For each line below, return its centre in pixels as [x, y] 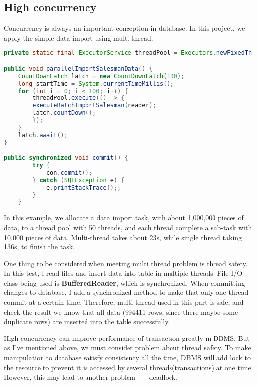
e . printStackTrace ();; [84, 187]
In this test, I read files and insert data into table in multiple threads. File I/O [123, 273]
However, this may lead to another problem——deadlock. [91, 377]
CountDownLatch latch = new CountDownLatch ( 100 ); [101, 76]
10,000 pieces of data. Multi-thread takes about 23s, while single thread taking [123, 237]
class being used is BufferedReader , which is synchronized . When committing [125, 282]
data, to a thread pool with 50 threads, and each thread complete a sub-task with [128, 227]
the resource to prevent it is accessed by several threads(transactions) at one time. [128, 367]
